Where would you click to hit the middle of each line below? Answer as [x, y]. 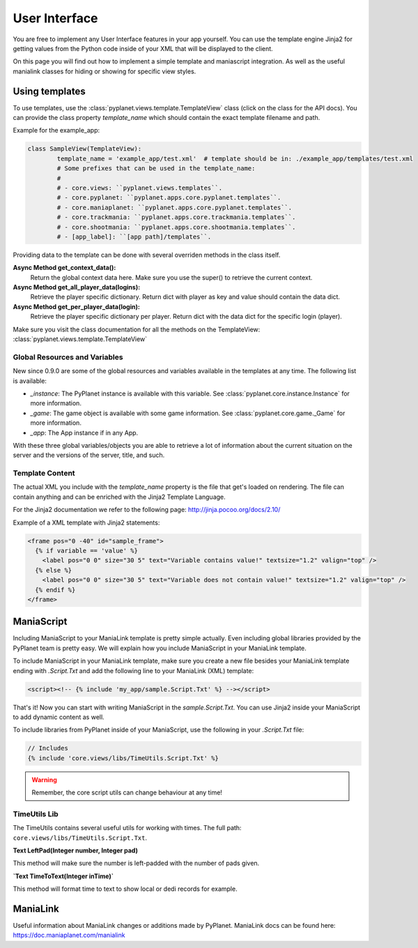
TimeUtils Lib [36, 814]
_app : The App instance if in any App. [84, 432]
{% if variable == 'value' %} [87, 550]
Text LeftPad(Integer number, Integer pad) [76, 850]
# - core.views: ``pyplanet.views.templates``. [140, 188]
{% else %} [54, 570]
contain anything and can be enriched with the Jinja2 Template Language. [119, 497]
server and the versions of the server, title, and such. [89, 455]
